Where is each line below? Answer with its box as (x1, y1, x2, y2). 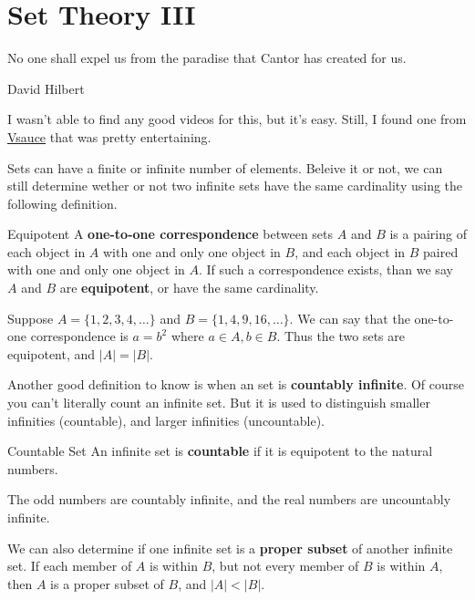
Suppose (7, 308, 54, 327)
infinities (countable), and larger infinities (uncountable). (7, 410, 325, 429)
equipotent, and (7, 344, 96, 363)
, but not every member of (212, 556, 359, 575)
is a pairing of (389, 224, 467, 243)
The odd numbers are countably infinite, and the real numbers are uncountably (7, 490, 451, 509)
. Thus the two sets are (276, 326, 406, 346)
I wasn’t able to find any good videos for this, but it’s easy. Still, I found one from (7, 109, 467, 129)
